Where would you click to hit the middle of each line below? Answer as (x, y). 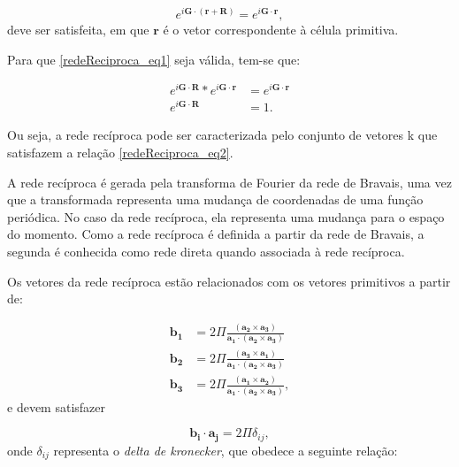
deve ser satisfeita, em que (78, 30)
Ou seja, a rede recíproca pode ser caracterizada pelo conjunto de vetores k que (222, 135)
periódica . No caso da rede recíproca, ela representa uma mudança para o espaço (226, 216)
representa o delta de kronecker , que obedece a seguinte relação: (226, 450)
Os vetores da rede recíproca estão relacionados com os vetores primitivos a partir (229, 281)
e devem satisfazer (56, 406)
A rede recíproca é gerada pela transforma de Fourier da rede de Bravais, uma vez (229, 182)
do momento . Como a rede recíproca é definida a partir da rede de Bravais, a (216, 234)
